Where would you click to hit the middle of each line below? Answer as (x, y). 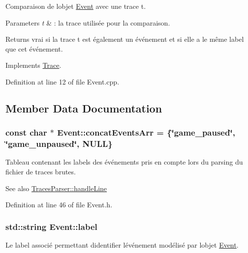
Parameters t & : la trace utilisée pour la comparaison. (88, 22)
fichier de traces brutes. (41, 172)
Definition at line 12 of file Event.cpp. (62, 81)
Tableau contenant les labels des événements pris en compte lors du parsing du (124, 162)
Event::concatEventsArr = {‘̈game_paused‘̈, (146, 132)
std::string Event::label (51, 226)
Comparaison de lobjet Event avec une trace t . (76, 6)
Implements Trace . (33, 65)
